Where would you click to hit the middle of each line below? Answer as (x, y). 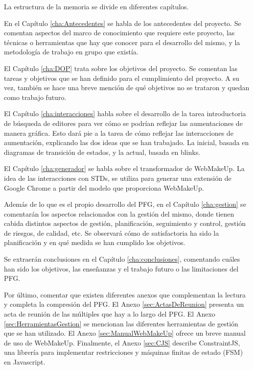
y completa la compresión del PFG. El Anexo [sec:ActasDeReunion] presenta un (124, 304)
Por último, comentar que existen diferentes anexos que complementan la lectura (125, 294)
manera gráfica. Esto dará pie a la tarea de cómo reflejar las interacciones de (119, 133)
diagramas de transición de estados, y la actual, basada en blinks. (102, 152)
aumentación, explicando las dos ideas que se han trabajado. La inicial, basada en (126, 142)
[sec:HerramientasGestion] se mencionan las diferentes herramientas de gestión (121, 323)
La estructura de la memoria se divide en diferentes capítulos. (96, 6)
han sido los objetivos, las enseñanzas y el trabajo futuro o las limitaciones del (121, 268)
